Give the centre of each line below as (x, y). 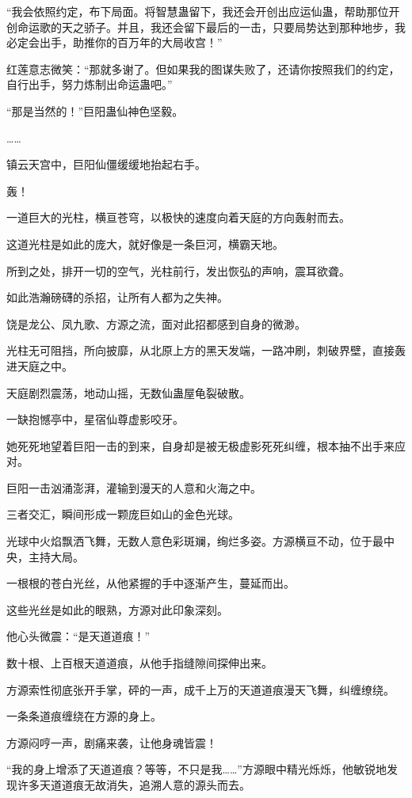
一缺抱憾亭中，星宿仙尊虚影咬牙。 (95, 419)
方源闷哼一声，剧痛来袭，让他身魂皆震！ (112, 742)
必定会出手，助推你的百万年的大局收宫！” (114, 42)
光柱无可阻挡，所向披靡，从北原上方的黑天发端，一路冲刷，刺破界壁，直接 (200, 350)
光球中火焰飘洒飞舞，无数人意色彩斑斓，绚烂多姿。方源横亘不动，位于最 (195, 541)
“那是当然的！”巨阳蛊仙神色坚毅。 (95, 110)
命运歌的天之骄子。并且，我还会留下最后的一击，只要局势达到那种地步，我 (211, 27)
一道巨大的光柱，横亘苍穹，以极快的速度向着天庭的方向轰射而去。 (178, 217)
